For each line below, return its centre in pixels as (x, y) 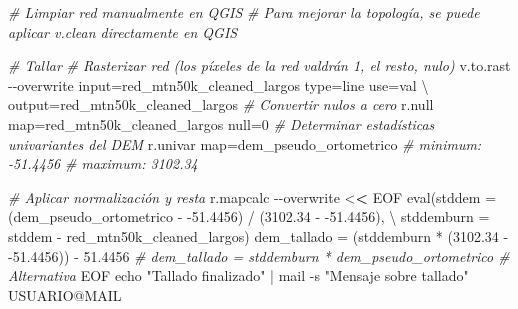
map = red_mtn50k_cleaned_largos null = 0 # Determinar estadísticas (221, 123)
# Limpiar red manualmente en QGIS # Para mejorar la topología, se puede (244, 12)
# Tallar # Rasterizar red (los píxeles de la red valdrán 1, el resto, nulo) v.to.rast (259, 65)
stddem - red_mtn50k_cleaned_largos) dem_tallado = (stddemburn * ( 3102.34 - (258, 235)
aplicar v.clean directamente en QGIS (123, 31)
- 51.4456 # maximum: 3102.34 (103, 163)
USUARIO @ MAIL (65, 294)
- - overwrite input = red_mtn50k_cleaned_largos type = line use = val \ (218, 84)
